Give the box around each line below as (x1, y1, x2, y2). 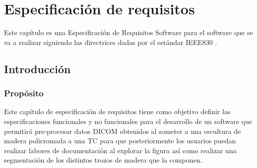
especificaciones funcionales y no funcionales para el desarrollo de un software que (4, 116, 252, 126)
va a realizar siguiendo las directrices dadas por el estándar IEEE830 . (4, 37, 217, 47)
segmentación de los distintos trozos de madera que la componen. (4, 155, 202, 165)
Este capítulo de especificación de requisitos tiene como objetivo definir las (4, 106, 231, 117)
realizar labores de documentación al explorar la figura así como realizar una (4, 145, 237, 155)
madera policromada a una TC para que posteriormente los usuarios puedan (4, 135, 236, 146)
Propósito (4, 87, 44, 99)
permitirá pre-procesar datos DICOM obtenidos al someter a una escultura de (4, 126, 241, 136)
